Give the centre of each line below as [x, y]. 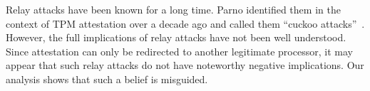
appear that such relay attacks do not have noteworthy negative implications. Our [185, 65]
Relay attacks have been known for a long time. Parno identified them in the [173, 9]
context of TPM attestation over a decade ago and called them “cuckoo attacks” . [185, 23]
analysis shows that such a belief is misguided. [107, 79]
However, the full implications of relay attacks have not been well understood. [176, 37]
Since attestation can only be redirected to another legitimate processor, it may [179, 51]
